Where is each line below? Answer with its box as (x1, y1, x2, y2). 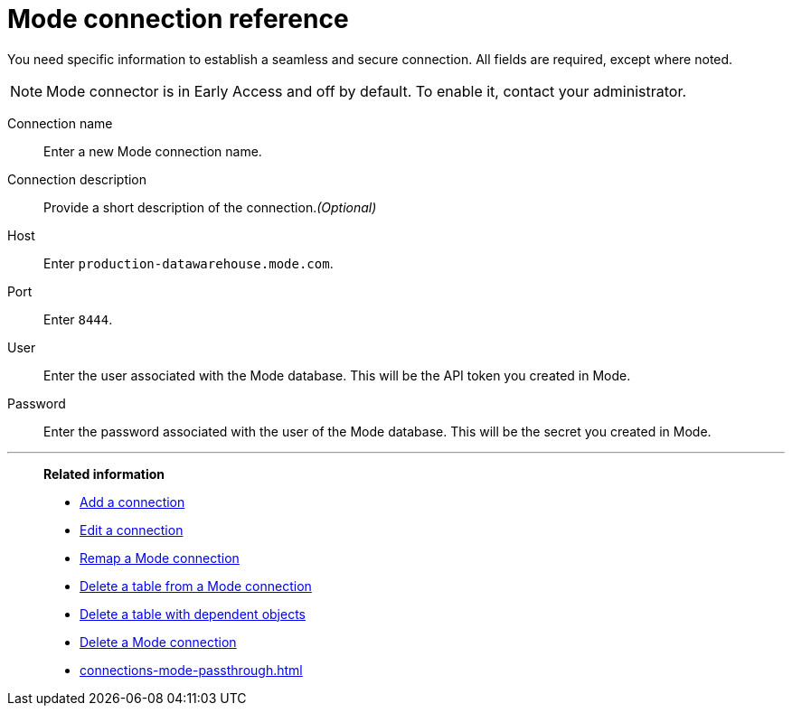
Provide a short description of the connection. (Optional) (43, 199, 377, 215)
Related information (43, 465, 165, 482)
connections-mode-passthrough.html (80, 661, 303, 678)
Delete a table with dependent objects (80, 605, 306, 622)
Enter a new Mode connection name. (43, 143, 262, 159)
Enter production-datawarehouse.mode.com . (43, 255, 334, 271)
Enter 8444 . (43, 311, 113, 327)
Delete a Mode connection (80, 633, 237, 650)
